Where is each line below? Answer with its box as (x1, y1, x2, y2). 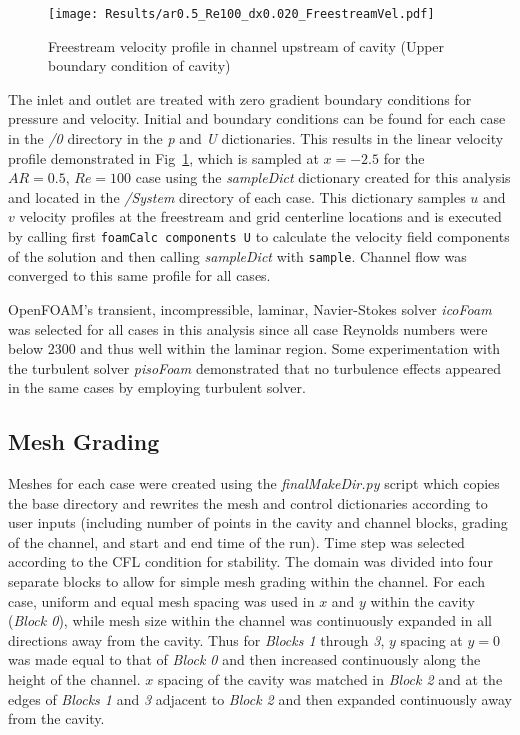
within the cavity (370, 590, 475, 611)
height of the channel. (8, 669, 141, 690)
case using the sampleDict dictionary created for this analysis (135, 167, 511, 188)
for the (383, 147, 425, 168)
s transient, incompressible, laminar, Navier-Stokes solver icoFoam (87, 298, 492, 319)
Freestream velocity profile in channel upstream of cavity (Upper (48, 35, 445, 56)
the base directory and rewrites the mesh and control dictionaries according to (8, 492, 488, 513)
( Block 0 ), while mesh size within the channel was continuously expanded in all (8, 610, 492, 631)
